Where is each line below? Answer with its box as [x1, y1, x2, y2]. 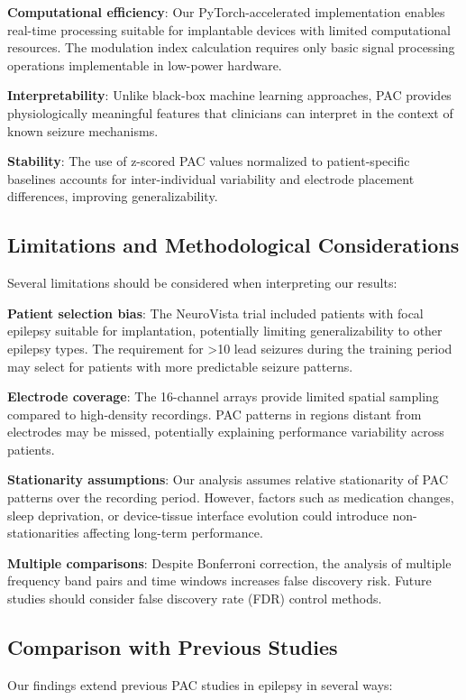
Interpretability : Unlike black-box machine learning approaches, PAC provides [7, 86, 452, 105]
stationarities [7, 523, 79, 542]
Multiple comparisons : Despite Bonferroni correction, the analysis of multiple [7, 553, 452, 572]
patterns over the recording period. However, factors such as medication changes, [7, 488, 454, 507]
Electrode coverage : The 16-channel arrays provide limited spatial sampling [7, 387, 439, 406]
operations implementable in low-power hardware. [7, 55, 282, 74]
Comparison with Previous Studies [7, 633, 338, 661]
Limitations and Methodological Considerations [7, 231, 460, 259]
